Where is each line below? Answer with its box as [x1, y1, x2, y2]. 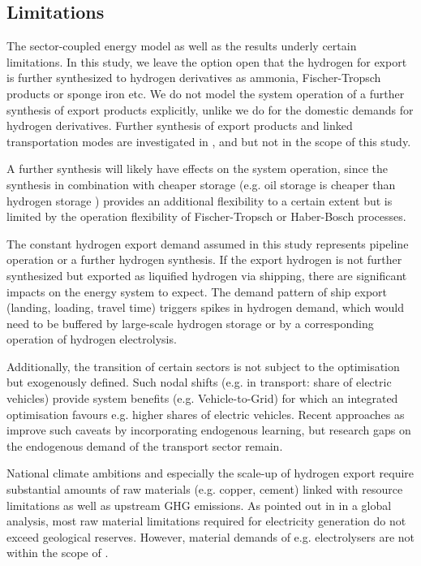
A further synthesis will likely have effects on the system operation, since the [6, 160, 388, 177]
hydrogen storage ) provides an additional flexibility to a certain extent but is [6, 192, 393, 209]
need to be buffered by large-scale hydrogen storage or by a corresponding [6, 314, 374, 331]
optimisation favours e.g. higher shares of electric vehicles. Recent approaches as [6, 405, 405, 422]
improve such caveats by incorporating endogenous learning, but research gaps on [6, 421, 411, 439]
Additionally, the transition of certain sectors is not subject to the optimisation [6, 357, 400, 374]
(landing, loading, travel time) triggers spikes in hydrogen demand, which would [6, 299, 405, 316]
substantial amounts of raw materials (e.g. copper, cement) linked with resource [6, 481, 403, 498]
